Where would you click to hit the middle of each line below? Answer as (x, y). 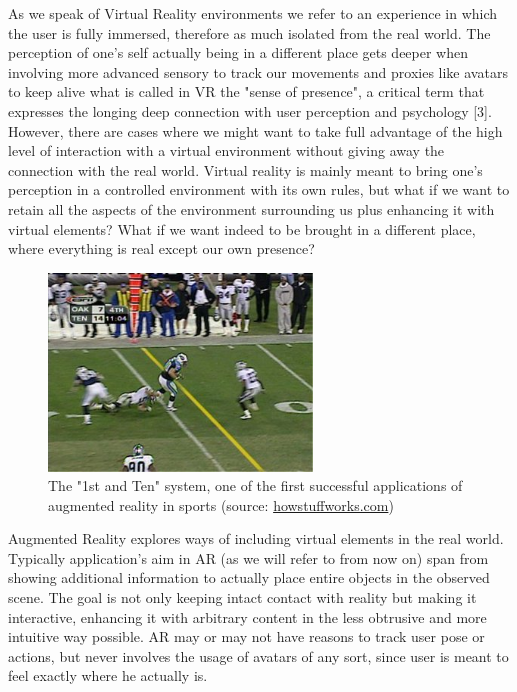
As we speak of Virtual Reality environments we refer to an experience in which (253, 13)
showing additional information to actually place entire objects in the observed (249, 577)
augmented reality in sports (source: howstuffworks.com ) (221, 504)
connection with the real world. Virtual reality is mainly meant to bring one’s (245, 169)
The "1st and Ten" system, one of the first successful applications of (255, 485)
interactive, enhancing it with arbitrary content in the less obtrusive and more (247, 616)
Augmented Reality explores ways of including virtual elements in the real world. (256, 538)
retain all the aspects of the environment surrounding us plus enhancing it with (251, 208)
